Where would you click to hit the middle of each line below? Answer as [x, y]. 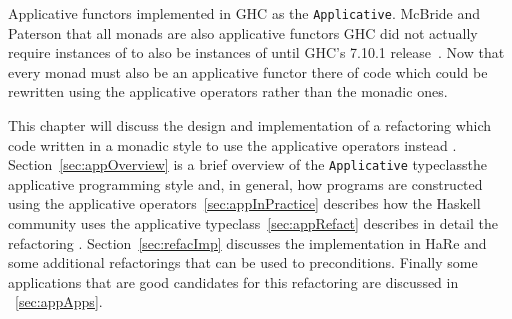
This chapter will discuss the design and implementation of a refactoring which [250, 125]
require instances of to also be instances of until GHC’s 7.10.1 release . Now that [256, 52]
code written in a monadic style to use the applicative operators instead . [232, 144]
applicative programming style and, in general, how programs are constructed [245, 183]
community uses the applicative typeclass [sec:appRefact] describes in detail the [253, 223]
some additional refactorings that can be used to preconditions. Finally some [243, 262]
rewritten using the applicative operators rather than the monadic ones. [228, 91]
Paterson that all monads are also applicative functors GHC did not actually [243, 32]
